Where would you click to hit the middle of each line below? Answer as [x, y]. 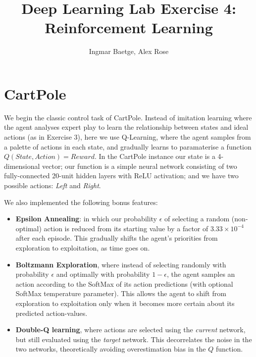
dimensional [22, 166]
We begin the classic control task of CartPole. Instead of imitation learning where [128, 117]
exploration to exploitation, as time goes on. [83, 247]
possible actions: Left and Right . [52, 185]
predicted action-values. [51, 313]
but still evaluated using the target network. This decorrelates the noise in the [134, 339]
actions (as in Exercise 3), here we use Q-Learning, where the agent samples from [128, 137]
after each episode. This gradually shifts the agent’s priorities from [117, 238]
